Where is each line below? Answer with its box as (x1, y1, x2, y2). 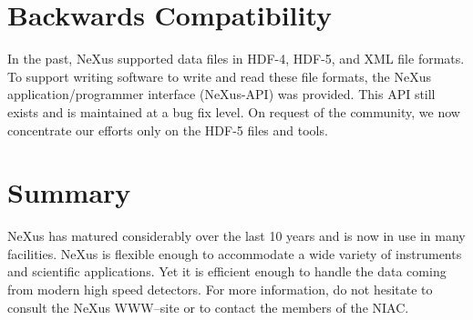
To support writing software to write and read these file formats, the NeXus (7, 66, 431, 85)
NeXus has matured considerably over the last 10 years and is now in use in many (7, 226, 466, 245)
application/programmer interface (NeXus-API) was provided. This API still (7, 85, 436, 104)
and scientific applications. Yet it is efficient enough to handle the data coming (7, 262, 447, 281)
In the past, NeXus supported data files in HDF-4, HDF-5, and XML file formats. (7, 49, 465, 68)
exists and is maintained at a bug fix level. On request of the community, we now (7, 102, 460, 121)
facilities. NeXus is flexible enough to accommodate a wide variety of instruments (7, 244, 462, 263)
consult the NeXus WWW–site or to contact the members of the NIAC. (7, 297, 409, 316)
